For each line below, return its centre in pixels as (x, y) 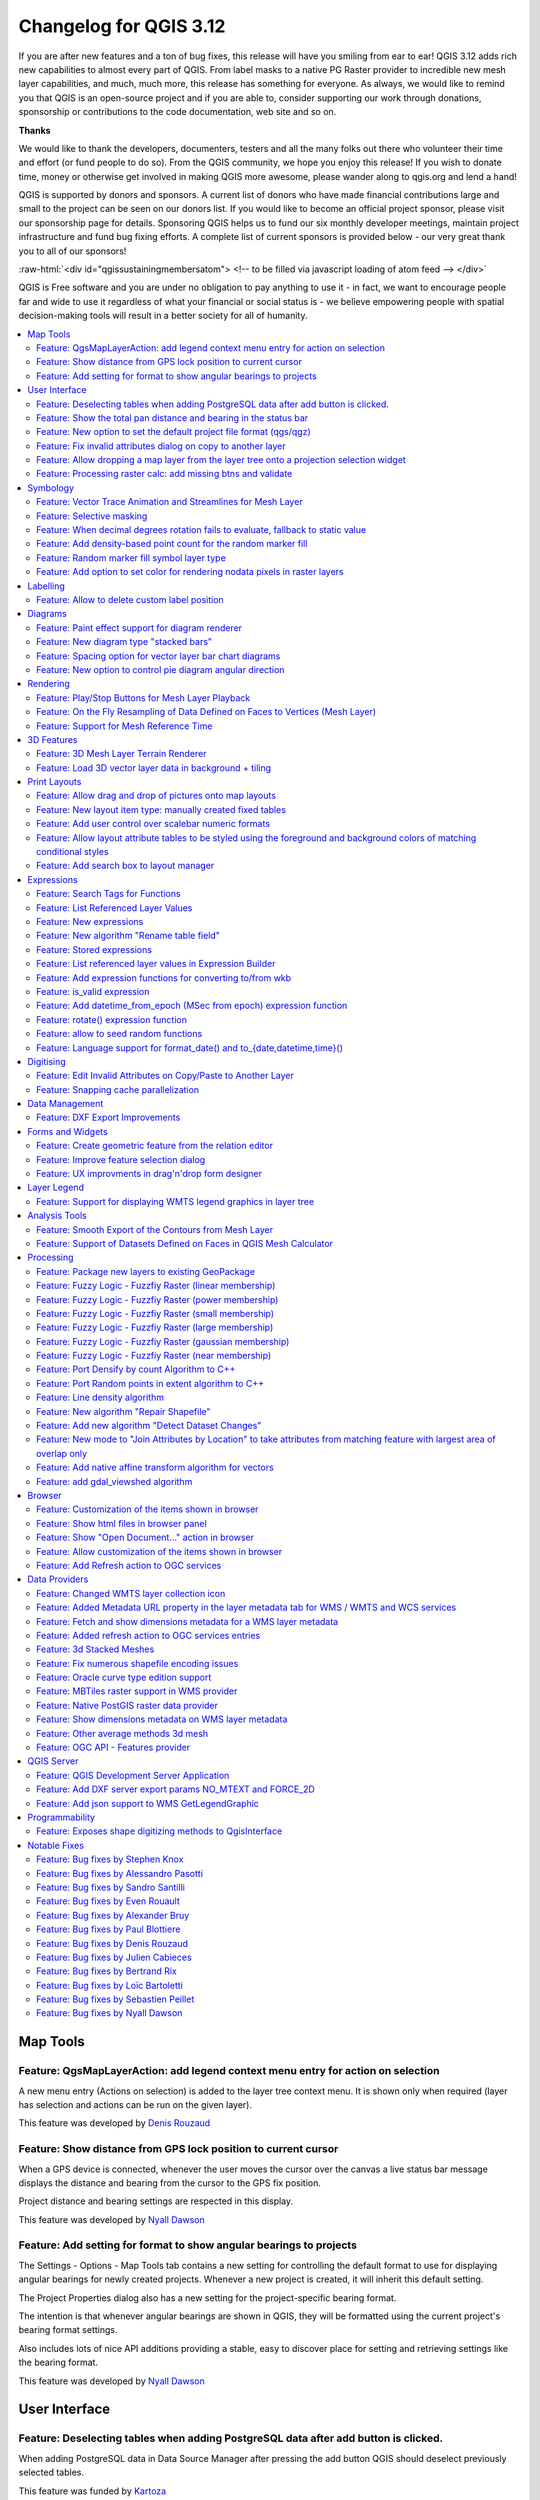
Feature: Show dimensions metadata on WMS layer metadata (162, 1719)
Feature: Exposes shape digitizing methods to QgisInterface (159, 1831)
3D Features (53, 739)
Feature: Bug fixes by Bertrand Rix (106, 1971)
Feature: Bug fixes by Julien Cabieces (114, 1957)
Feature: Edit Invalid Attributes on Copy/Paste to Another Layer (165, 1076)
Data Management (65, 1104)
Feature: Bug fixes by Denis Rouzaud (112, 1943)
